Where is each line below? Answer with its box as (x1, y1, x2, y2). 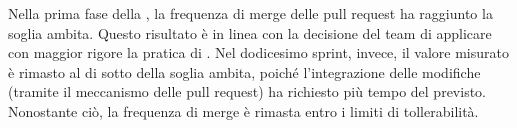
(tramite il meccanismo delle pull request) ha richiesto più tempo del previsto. (8, 81, 487, 102)
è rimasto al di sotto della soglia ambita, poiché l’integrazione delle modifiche (8, 61, 481, 82)
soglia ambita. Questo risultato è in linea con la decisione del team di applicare (8, 22, 492, 43)
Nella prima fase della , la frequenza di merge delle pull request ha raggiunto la (8, 3, 493, 23)
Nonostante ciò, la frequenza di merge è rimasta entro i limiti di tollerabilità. (8, 100, 479, 121)
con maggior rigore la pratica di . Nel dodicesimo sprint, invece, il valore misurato (8, 42, 509, 63)
